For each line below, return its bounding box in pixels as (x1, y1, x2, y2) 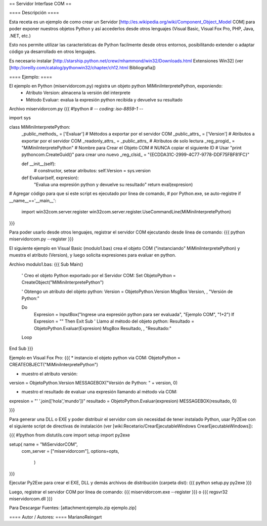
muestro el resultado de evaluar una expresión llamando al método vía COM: (21, 389, 178, 395)
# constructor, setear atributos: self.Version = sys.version (34, 168, 151, 174)
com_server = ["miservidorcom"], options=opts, (21, 448, 120, 454)
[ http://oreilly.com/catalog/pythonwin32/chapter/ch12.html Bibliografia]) (9, 65, 156, 71)
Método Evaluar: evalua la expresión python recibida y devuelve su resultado (26, 96, 183, 102)
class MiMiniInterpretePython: (9, 124, 70, 130)
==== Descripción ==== (9, 10, 59, 16)
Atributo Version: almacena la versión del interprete (26, 90, 131, 96)
